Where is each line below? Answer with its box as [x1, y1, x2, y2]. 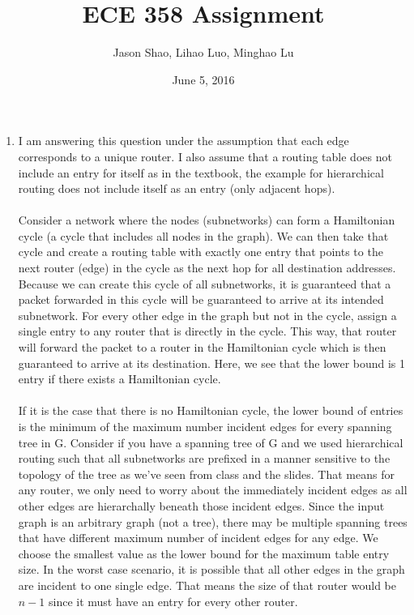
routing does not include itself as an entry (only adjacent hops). [18, 180, 335, 197]
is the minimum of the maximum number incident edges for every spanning [18, 418, 392, 434]
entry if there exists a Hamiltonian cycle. [18, 370, 221, 387]
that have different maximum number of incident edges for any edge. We [18, 529, 378, 546]
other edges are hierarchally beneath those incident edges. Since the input [18, 497, 385, 514]
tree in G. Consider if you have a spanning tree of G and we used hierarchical [18, 433, 403, 451]
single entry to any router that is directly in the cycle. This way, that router [18, 322, 397, 340]
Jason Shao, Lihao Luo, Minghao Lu [113, 44, 294, 61]
